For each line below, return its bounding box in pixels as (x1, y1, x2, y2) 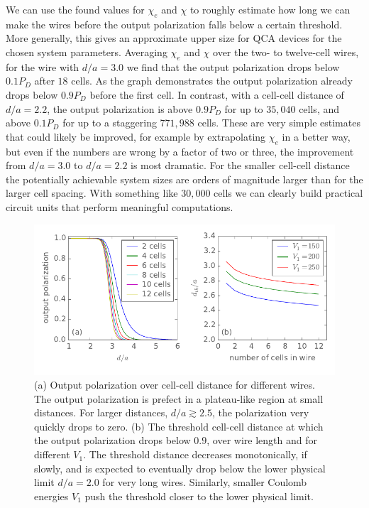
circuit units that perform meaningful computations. (6, 199, 233, 214)
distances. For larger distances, (34, 405, 168, 420)
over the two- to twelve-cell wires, (213, 44, 359, 59)
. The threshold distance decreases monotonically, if (83, 447, 307, 462)
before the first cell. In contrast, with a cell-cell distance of (89, 87, 344, 102)
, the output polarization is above (47, 101, 193, 116)
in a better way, (282, 129, 351, 144)
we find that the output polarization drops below (126, 59, 340, 74)
